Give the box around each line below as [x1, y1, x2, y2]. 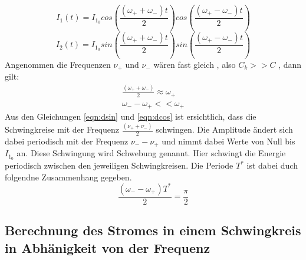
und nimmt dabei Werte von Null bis [162, 134, 295, 147]
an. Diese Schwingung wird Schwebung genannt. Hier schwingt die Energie [17, 147, 286, 159]
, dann [278, 58, 302, 70]
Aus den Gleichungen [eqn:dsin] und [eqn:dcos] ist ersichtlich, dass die [5, 110, 256, 123]
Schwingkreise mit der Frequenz [5, 123, 120, 136]
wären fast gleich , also [153, 58, 236, 70]
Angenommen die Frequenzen [5, 58, 111, 70]
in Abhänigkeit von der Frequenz [5, 238, 210, 256]
